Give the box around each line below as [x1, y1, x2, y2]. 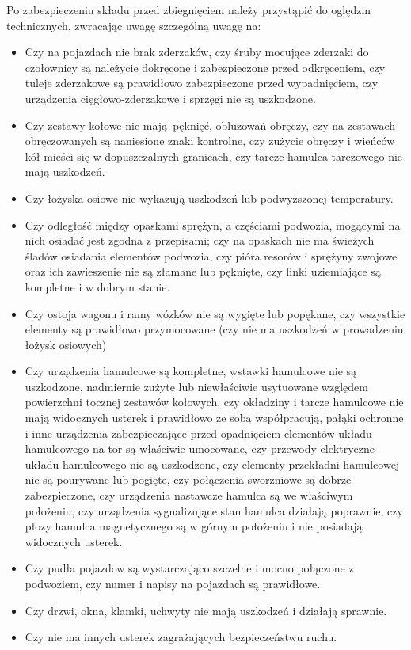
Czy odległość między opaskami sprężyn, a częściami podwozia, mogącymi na [25, 216, 401, 233]
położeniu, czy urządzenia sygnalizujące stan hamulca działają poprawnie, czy [25, 502, 403, 519]
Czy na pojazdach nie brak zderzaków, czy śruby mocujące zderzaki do [25, 44, 369, 60]
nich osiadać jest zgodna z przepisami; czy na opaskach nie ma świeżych [25, 232, 375, 249]
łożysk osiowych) [25, 336, 107, 352]
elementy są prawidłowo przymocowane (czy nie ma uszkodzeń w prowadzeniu [25, 321, 404, 337]
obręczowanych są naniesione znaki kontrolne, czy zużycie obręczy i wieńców [25, 132, 395, 149]
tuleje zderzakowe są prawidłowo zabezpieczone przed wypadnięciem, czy [25, 74, 379, 91]
